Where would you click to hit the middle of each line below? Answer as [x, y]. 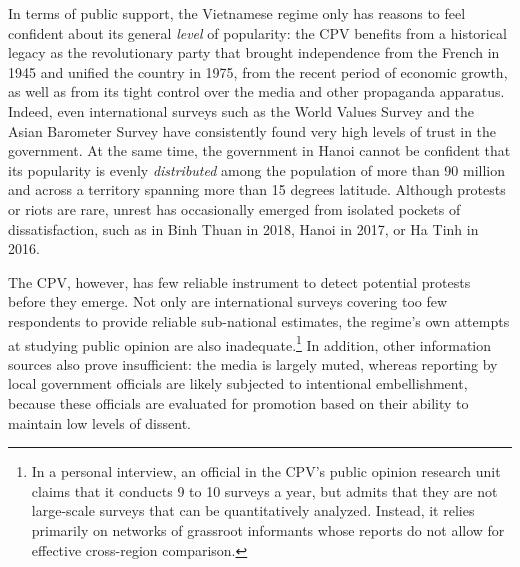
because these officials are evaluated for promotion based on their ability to [238, 402]
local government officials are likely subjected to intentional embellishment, [238, 383]
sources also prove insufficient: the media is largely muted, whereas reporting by [253, 363]
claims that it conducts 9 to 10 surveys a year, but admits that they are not [264, 490]
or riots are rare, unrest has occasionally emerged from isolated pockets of [234, 208]
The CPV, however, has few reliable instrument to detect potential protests [239, 281]
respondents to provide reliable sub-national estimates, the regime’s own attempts [259, 320]
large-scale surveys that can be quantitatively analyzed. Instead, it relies [253, 510]
